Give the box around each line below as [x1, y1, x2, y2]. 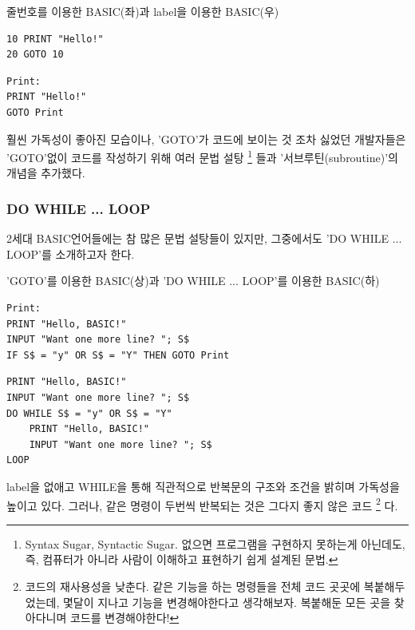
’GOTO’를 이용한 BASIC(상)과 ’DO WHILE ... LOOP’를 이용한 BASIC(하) [6, 272, 380, 289]
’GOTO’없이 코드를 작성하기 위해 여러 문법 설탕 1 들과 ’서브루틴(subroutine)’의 [6, 147, 398, 165]
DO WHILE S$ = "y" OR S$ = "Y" [6, 407, 172, 419]
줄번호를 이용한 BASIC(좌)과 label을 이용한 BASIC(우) [6, 3, 279, 19]
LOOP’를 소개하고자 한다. [6, 245, 135, 262]
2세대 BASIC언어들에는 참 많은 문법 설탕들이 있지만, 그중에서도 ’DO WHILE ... [6, 230, 402, 247]
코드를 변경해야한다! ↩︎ [69, 609, 180, 626]
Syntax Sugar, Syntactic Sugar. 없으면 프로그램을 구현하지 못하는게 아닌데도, [25, 535, 405, 552]
